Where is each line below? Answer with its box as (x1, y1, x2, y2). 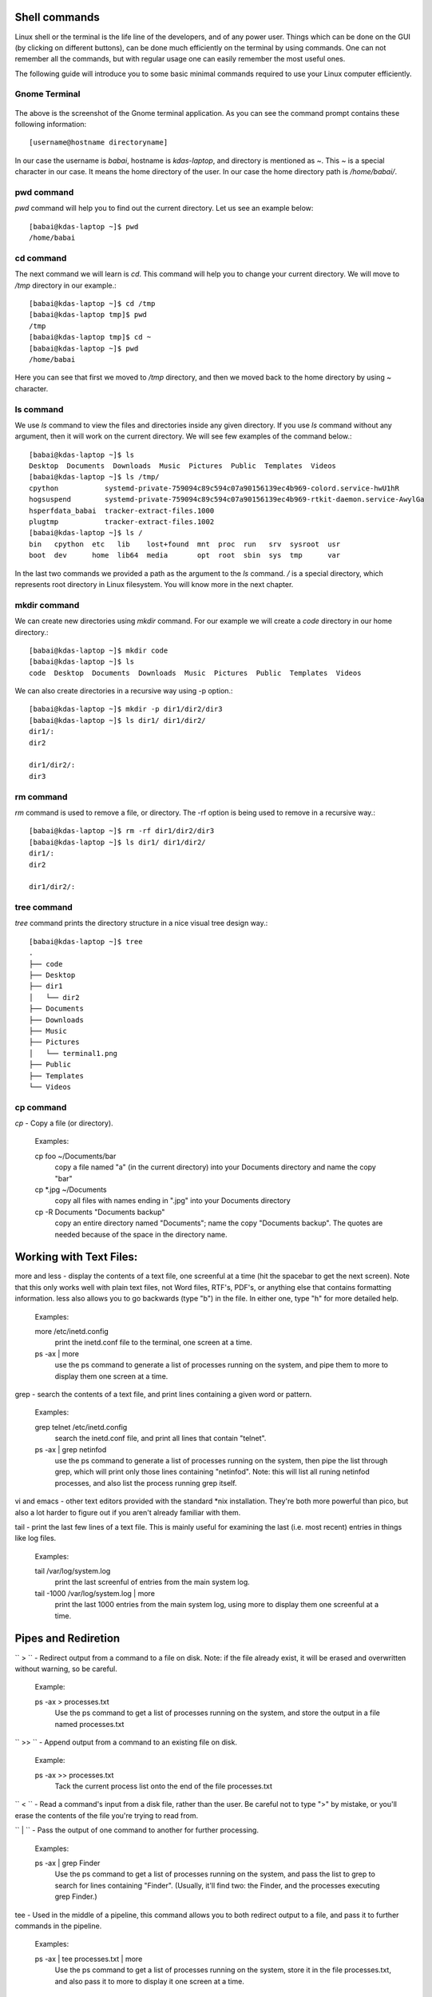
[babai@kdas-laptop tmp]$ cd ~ (29, 332, 152, 342)
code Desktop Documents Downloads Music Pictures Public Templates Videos (29, 668, 362, 677)
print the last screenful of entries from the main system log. (54, 1578, 251, 1587)
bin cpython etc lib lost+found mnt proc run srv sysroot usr (29, 539, 341, 549)
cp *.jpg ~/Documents (34, 1185, 107, 1194)
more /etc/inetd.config (34, 1327, 109, 1336)
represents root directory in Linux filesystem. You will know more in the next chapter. (14, 580, 294, 589)
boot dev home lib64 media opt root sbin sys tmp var (29, 551, 341, 560)
